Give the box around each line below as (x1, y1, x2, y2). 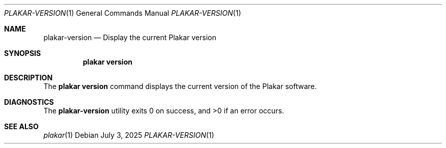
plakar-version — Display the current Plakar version (43, 33, 216, 42)
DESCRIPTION (4, 73, 53, 82)
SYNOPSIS (4, 49, 41, 57)
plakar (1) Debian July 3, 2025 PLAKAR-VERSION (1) (43, 131, 214, 139)
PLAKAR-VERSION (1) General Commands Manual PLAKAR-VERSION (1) (4, 9, 241, 17)
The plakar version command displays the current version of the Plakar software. (43, 82, 317, 91)
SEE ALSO (4, 122, 39, 131)
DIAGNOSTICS (4, 98, 54, 106)
